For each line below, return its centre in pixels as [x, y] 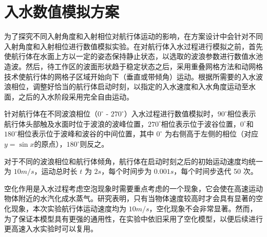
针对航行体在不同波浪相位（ [51, 114]
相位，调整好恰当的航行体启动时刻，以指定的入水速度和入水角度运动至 [130, 86]
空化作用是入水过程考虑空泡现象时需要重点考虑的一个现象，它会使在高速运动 [133, 188]
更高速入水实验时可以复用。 [51, 229]
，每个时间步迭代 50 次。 [216, 171]
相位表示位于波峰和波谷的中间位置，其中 [85, 134]
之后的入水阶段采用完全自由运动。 [76, 96]
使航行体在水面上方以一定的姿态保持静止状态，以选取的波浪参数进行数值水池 [133, 56]
